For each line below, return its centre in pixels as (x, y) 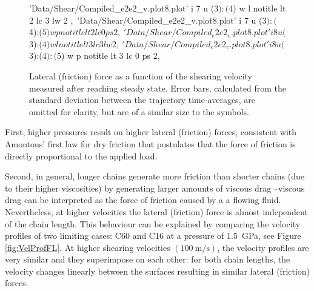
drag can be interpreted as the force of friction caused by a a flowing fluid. (143, 200)
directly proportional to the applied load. (81, 156)
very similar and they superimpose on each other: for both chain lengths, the (148, 259)
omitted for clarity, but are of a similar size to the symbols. (139, 111)
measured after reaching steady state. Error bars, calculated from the (158, 88)
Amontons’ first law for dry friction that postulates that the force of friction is (150, 143)
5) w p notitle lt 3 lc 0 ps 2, (108, 55)
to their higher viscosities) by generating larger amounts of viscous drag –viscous (155, 188)
